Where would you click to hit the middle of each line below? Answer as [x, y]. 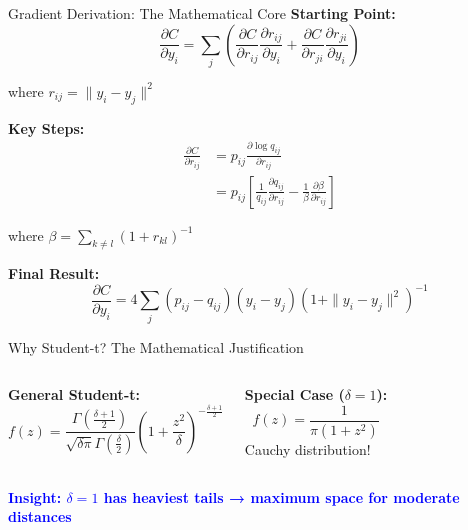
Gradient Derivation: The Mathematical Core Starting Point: [202, 13]
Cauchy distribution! [307, 448]
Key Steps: [46, 127]
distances [40, 516]
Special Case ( [294, 394]
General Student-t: [74, 394]
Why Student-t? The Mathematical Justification [156, 346]
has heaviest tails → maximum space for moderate [281, 496]
